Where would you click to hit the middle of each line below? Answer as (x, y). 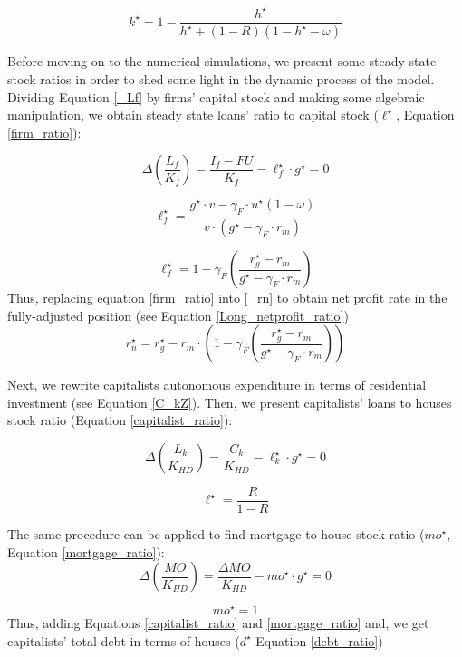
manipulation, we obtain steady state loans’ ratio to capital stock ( (193, 115)
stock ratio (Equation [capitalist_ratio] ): (120, 420)
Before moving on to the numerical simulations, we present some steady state (222, 61)
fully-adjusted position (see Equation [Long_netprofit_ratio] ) (178, 315)
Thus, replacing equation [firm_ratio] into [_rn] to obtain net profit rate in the (227, 298)
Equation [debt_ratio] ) (319, 640)
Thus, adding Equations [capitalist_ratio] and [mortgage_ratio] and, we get (218, 623)
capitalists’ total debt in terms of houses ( (124, 640)
